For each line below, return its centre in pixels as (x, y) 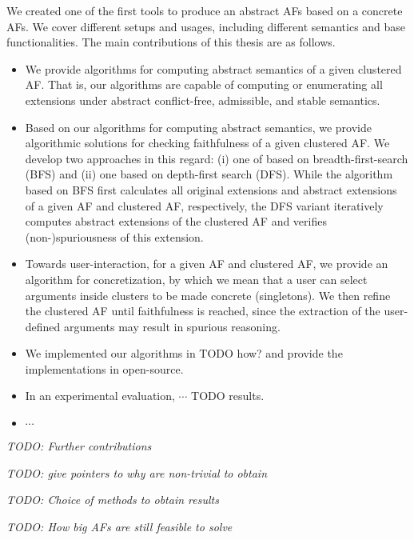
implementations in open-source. (104, 368)
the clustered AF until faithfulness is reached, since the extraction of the (203, 311)
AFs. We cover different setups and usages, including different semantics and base (206, 26)
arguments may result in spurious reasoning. (172, 326)
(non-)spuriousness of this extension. (114, 236)
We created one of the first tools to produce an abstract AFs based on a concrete (205, 10)
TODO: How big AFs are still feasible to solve (119, 526)
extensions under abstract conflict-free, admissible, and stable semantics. (203, 100)
